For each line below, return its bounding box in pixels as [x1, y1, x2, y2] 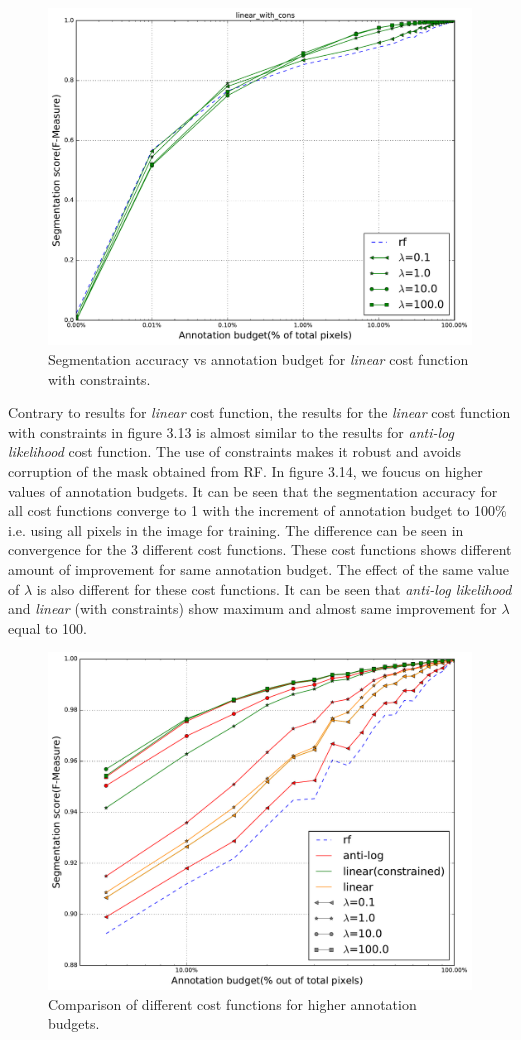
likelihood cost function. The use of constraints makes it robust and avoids [8, 441, 462, 462]
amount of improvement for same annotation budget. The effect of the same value [8, 558, 510, 579]
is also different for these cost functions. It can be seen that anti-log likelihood [36, 578, 512, 599]
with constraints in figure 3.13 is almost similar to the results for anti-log [8, 421, 454, 442]
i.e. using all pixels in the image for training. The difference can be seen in [8, 519, 464, 540]
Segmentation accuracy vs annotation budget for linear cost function [48, 349, 469, 370]
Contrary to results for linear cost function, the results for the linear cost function [8, 402, 511, 423]
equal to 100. [8, 617, 87, 638]
